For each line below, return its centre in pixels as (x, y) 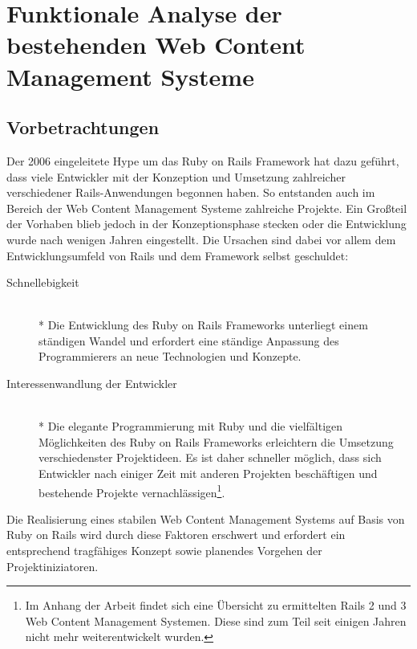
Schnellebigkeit (43, 282)
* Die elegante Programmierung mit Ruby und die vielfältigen (191, 426)
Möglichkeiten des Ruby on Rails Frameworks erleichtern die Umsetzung (216, 441)
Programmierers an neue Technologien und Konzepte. (170, 356)
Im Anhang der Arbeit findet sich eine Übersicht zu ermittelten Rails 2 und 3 (216, 605)
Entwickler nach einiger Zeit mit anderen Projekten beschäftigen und (208, 473)
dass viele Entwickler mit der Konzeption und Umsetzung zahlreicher (176, 176)
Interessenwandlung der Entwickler (92, 384)
